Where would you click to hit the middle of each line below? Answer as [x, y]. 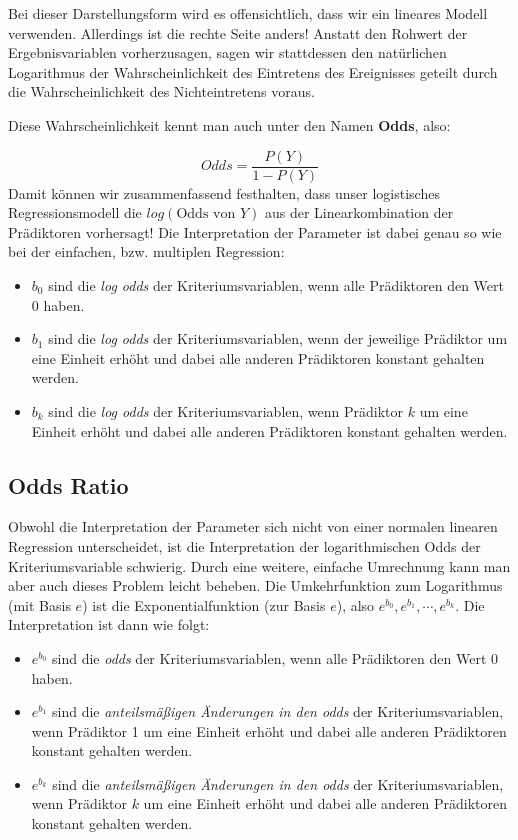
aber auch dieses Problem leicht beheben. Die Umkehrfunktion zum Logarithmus [255, 585]
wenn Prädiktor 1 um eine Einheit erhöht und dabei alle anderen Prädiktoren [269, 730]
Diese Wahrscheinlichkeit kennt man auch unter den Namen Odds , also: [229, 124]
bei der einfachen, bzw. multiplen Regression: [146, 251]
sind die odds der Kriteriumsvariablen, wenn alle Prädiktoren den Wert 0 [275, 657]
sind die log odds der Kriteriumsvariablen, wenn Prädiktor [226, 410]
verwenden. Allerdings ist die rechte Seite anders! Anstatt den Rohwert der [238, 32]
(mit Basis [39, 604]
